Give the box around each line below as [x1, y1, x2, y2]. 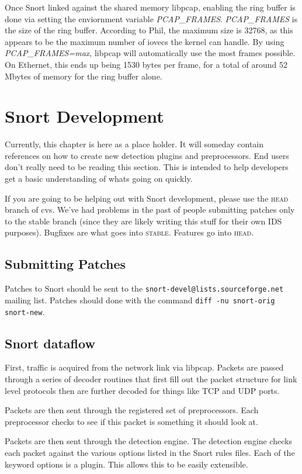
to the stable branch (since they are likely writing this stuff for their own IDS [5, 214, 282, 227]
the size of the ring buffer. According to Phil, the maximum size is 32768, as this [5, 24, 293, 36]
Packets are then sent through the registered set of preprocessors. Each [5, 404, 259, 416]
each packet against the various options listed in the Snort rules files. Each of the [5, 446, 295, 458]
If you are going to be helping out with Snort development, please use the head [5, 192, 289, 204]
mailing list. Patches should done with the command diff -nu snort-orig [5, 293, 275, 306]
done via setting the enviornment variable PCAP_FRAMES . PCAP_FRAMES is [5, 12, 298, 25]
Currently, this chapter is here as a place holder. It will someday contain [5, 138, 264, 150]
